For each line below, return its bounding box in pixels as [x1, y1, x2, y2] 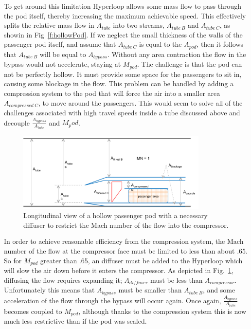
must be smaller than [118, 285, 182, 295]
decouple [4, 117, 30, 128]
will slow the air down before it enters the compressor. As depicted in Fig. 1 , [4, 265, 233, 275]
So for [4, 255, 22, 265]
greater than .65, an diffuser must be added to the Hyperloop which [40, 255, 243, 265]
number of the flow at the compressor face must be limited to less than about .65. [4, 246, 248, 256]
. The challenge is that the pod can [137, 59, 242, 69]
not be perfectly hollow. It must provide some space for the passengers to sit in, [4, 69, 242, 79]
